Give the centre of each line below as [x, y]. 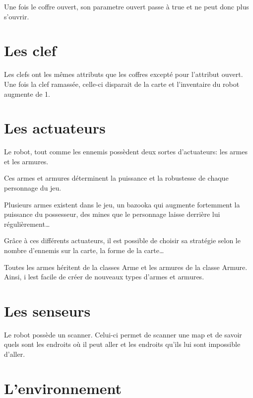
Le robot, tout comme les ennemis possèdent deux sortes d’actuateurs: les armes [126, 152]
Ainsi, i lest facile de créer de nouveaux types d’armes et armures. [104, 277]
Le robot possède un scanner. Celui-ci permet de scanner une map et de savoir [123, 334]
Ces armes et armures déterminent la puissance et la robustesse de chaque [116, 178]
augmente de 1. [27, 94]
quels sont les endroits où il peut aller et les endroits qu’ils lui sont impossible [122, 344]
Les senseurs [47, 310]
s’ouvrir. [17, 16]
